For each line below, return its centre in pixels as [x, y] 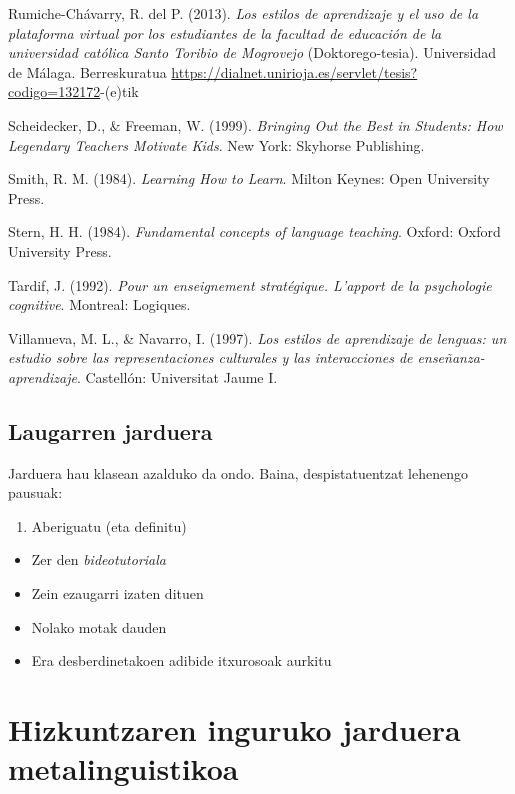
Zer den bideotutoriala [99, 559]
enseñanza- [451, 357]
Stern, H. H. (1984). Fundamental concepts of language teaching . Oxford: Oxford [254, 231]
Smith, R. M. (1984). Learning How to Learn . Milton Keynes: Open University [249, 178]
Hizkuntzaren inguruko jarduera [234, 729]
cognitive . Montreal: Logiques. [99, 304]
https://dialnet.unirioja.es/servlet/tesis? [294, 71]
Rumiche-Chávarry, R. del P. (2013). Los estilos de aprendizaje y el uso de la [243, 13]
